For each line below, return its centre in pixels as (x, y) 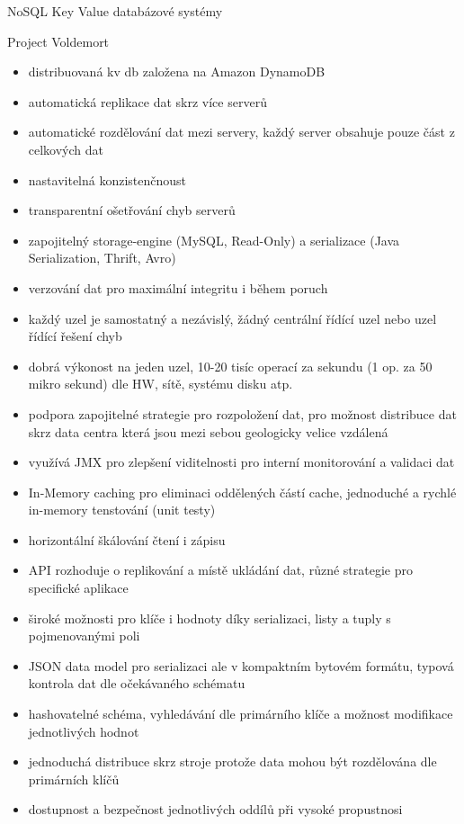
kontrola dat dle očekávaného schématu (137, 683)
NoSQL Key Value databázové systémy (115, 11)
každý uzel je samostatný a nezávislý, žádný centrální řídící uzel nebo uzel (232, 318)
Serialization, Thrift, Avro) (102, 258)
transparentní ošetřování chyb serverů (132, 210)
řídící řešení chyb (75, 336)
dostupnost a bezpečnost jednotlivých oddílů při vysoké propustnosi (215, 809)
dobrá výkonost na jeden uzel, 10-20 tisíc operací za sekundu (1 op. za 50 (230, 366)
